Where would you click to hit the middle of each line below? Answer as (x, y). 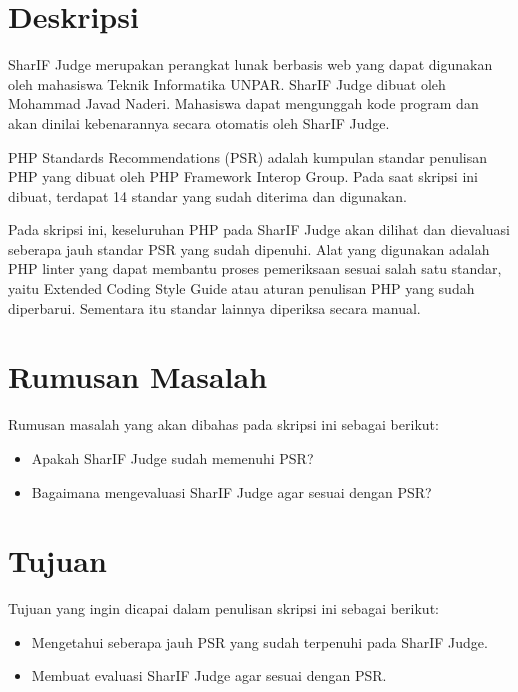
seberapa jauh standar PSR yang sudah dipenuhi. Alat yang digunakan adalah (249, 248)
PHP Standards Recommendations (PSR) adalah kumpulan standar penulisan (247, 156)
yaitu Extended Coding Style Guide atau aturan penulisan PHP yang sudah (241, 288)
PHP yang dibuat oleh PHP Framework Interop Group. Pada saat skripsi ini (243, 176)
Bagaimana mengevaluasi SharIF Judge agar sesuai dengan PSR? (231, 491)
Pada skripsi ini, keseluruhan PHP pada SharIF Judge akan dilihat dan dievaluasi (259, 229)
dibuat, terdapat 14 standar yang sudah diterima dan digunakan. (207, 195)
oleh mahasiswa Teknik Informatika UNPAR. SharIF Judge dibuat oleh (227, 83)
